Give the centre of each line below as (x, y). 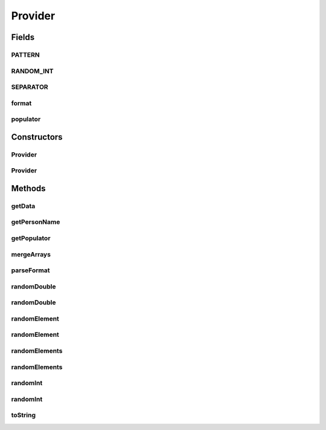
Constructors (37, 137)
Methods (28, 188)
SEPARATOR (30, 87)
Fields (23, 37)
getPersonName (36, 222)
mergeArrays (31, 254)
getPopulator (31, 238)
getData (23, 206)
